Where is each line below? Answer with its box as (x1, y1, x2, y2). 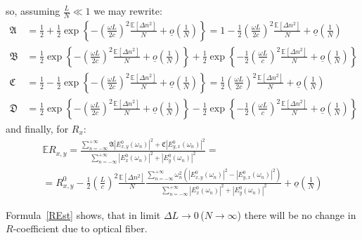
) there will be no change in (237, 207, 356, 222)
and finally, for (6, 121, 69, 135)
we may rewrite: (93, 4, 162, 18)
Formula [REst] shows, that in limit (6, 207, 161, 222)
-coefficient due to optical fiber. (13, 221, 148, 236)
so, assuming (6, 4, 60, 18)
